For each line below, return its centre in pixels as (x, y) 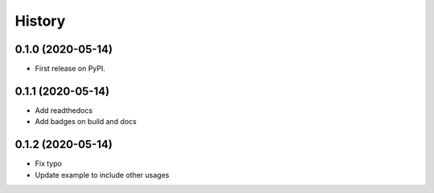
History (40, 21)
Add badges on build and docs (86, 122)
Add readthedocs (64, 110)
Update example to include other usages (102, 175)
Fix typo (48, 163)
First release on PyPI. (70, 69)
